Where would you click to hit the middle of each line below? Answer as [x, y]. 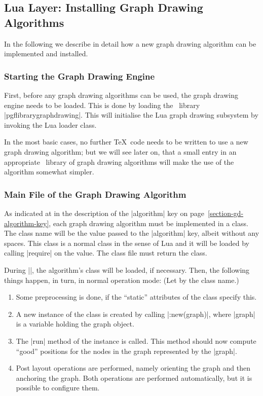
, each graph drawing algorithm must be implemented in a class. [148, 223]
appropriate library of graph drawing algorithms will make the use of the [119, 161]
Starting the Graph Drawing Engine [80, 76]
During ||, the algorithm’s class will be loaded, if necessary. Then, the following [127, 269]
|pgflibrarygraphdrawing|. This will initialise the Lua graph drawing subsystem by [131, 115]
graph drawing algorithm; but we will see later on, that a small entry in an [120, 151]
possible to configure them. [58, 388]
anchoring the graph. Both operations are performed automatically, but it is [134, 377]
